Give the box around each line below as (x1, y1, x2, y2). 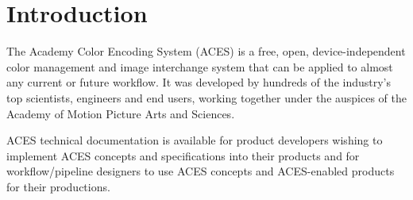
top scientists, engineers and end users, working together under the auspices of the (6, 89, 407, 106)
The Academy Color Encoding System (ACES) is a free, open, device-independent (6, 43, 406, 60)
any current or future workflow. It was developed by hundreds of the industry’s (6, 74, 392, 90)
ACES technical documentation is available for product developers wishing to (6, 132, 383, 148)
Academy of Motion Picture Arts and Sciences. (6, 105, 235, 121)
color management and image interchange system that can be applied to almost (6, 58, 393, 75)
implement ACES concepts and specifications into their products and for (6, 147, 360, 163)
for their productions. (6, 178, 110, 194)
